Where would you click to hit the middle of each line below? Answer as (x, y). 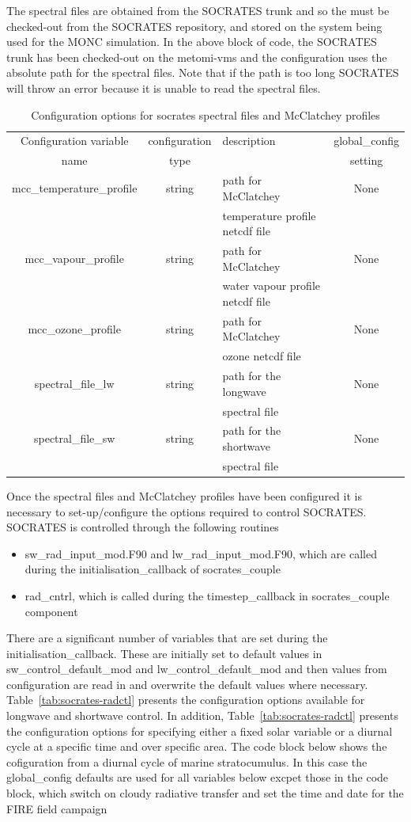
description (249, 141)
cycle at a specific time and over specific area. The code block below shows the (197, 746)
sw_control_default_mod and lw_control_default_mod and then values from (197, 669)
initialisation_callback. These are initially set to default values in (164, 653)
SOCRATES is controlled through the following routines (143, 527)
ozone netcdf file (262, 356)
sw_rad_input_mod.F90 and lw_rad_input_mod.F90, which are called (201, 553)
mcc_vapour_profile (74, 258)
